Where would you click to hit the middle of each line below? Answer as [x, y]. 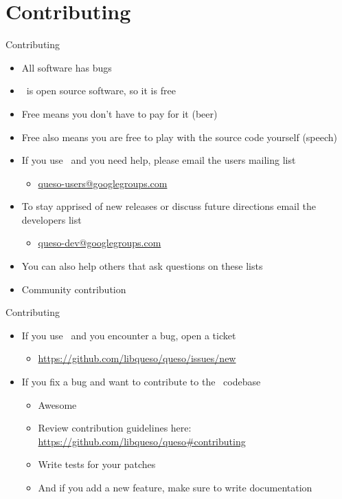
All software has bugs [67, 67]
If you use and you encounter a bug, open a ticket [129, 335]
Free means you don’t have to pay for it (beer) [119, 113]
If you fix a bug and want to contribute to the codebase [141, 382]
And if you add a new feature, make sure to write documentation [175, 487]
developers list [52, 219]
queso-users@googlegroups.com [103, 183]
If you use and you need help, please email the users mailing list [159, 160]
